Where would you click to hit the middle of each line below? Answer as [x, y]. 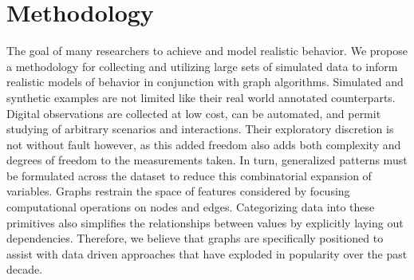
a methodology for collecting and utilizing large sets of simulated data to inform [202, 66]
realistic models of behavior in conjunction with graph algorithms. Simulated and [205, 82]
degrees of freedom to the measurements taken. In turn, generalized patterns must [207, 160]
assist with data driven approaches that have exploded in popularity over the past [207, 253]
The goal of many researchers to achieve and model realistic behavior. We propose [207, 51]
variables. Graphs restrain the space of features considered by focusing [178, 191]
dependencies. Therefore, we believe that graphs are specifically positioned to [195, 238]
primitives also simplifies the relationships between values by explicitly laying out [205, 222]
